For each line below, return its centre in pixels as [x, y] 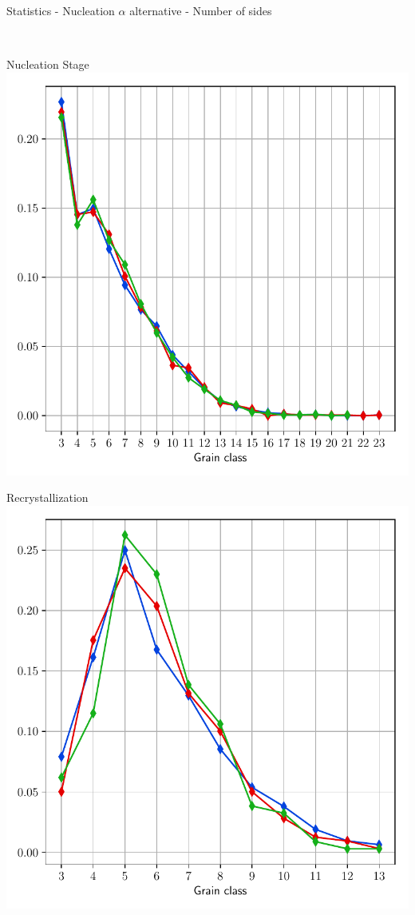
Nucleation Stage [48, 64]
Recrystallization [47, 497]
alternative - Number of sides [201, 10]
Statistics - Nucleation [61, 10]
